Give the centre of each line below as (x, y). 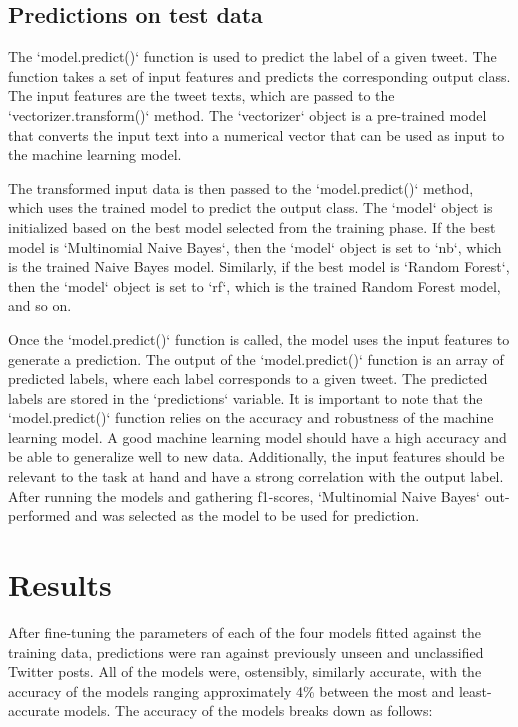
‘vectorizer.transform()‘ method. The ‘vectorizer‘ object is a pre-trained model (247, 114)
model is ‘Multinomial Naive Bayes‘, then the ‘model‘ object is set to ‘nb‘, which (255, 246)
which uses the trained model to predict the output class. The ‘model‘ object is (250, 207)
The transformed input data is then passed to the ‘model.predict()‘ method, (241, 187)
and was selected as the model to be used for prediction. (247, 515)
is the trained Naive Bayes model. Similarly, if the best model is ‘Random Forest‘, (259, 266)
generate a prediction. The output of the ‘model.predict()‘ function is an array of (256, 358)
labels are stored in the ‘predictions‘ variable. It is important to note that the (245, 397)
